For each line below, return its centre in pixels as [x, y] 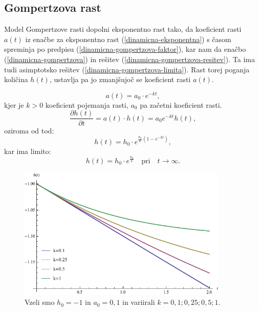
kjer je [14, 104]
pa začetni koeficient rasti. [181, 104]
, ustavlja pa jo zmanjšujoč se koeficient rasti [120, 79]
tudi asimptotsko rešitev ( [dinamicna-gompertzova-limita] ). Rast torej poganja [127, 69]
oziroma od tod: [29, 130]
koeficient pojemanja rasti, [87, 104]
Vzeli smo [40, 302]
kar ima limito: [28, 151]
